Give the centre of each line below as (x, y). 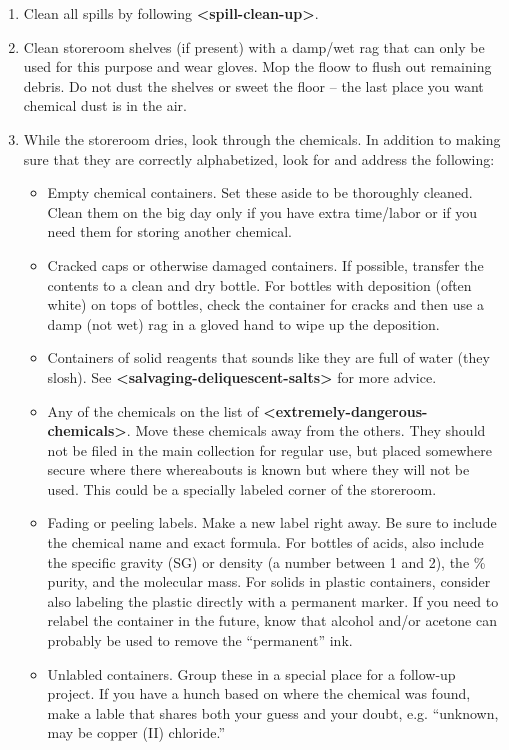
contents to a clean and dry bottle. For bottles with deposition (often (259, 284)
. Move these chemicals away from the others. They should (306, 430)
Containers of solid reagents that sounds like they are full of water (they (268, 357)
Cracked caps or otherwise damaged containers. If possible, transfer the (265, 264)
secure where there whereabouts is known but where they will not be (258, 469)
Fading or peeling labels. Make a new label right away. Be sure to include (272, 522)
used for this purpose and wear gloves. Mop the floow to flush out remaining (257, 66)
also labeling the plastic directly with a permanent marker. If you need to (273, 600)
